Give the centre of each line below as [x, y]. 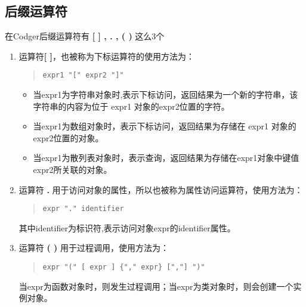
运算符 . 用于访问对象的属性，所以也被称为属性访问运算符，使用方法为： [161, 189]
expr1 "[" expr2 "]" [83, 75]
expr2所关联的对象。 [72, 170]
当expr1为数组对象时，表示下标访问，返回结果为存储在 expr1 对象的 [165, 126]
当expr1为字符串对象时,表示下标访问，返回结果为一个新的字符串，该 [166, 94]
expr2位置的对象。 [68, 137]
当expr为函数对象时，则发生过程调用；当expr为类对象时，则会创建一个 [156, 286]
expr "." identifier [83, 209]
